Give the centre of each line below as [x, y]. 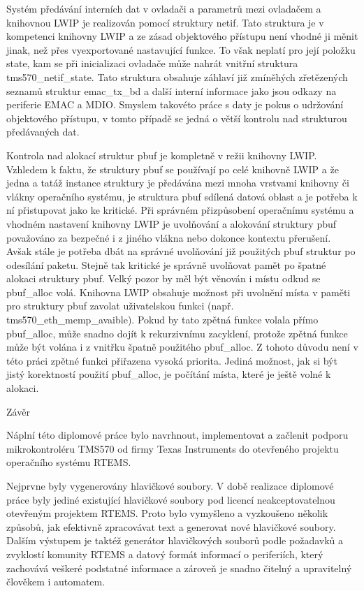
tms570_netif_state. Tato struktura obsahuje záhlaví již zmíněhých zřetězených [177, 76]
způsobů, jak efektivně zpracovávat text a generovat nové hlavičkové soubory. [171, 526]
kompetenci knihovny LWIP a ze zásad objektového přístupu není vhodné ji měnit [182, 36]
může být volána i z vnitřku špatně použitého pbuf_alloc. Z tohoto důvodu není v [182, 347]
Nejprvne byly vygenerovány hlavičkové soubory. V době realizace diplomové [170, 486]
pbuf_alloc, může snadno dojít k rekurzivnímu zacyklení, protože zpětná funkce [177, 333]
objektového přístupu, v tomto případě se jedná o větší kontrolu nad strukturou [177, 118]
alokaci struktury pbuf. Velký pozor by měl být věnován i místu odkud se [163, 278]
